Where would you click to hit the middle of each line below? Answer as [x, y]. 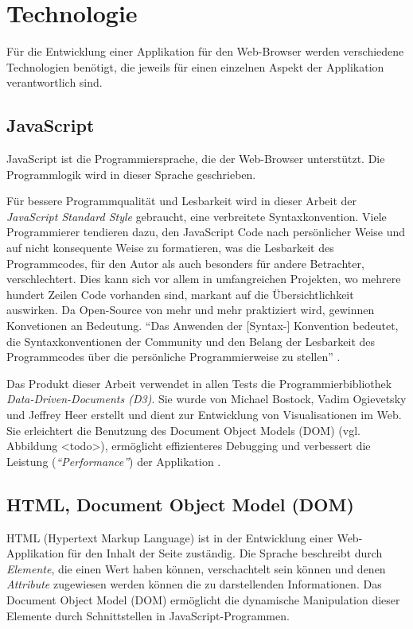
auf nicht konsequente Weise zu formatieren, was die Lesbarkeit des [170, 248]
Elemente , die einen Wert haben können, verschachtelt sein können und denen [196, 568]
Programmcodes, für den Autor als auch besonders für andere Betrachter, [185, 263]
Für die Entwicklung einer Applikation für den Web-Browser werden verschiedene [205, 51]
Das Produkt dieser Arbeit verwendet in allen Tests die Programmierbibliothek [199, 383]
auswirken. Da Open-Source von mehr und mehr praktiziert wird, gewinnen [191, 310]
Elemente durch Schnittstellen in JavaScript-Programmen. [148, 615]
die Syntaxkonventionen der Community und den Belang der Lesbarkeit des [191, 341]
